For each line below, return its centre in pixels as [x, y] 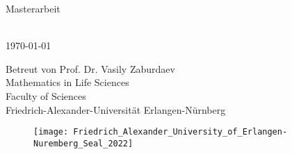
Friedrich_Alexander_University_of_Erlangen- [180, 132]
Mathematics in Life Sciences [67, 82]
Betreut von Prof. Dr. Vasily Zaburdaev [90, 68]
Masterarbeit [33, 8]
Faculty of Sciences [46, 95]
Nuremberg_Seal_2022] [83, 143]
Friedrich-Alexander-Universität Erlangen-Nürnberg [116, 109]
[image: [51, 132]
